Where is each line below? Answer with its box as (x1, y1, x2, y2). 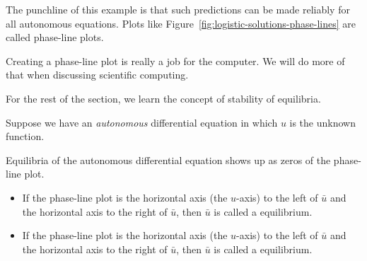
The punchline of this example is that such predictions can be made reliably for (6, 2, 350, 16)
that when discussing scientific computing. (6, 67, 189, 82)
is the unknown (289, 115, 356, 129)
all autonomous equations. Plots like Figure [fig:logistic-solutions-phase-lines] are (6, 16, 356, 30)
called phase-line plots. (6, 30, 104, 45)
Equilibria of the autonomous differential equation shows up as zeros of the (6, 152, 331, 167)
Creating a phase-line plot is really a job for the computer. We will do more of (6, 53, 345, 68)
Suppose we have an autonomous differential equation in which (6, 115, 278, 129)
